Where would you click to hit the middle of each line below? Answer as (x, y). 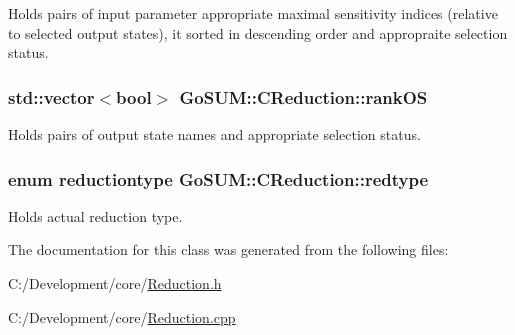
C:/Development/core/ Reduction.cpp (122, 316)
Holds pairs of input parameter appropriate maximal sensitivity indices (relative (253, 13)
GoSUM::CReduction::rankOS (303, 96)
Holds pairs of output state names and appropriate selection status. (214, 134)
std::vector (51, 96)
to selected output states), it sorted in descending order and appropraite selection (258, 32)
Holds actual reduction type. (95, 215)
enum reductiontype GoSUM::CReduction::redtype (218, 178)
